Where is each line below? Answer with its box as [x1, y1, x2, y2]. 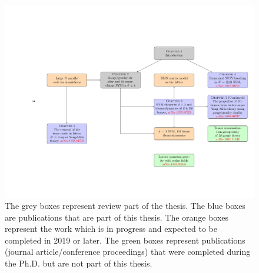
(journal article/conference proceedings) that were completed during [5, 245, 251, 258]
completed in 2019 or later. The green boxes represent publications [5, 234, 245, 246]
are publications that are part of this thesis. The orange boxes [5, 211, 229, 223]
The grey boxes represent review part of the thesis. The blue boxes [5, 199, 245, 212]
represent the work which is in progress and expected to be [5, 222, 217, 235]
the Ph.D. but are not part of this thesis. [5, 257, 152, 269]
